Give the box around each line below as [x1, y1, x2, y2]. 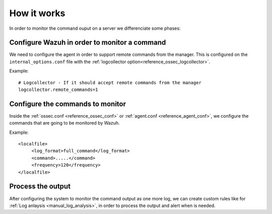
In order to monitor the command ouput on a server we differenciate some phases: [9, 25, 181, 31]
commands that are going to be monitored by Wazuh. [9, 120, 120, 126]
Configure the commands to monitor [9, 99, 126, 108]
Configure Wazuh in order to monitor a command [9, 38, 166, 47]
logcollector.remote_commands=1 [18, 87, 98, 93]
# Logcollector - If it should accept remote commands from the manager [18, 80, 201, 85]
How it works [9, 8, 65, 19]
